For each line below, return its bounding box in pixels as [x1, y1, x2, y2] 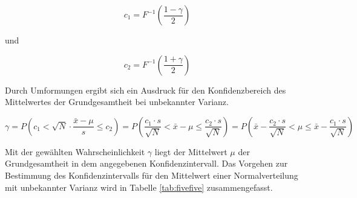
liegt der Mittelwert [154, 145, 228, 158]
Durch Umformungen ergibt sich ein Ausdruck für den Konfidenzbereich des [5, 83, 286, 96]
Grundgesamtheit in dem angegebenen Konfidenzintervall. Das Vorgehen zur [5, 157, 288, 170]
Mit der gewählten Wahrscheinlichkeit [5, 145, 145, 158]
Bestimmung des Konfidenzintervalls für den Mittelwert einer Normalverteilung [5, 168, 298, 181]
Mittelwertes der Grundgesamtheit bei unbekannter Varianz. [5, 95, 229, 108]
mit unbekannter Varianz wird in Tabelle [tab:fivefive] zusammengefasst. [5, 180, 273, 193]
